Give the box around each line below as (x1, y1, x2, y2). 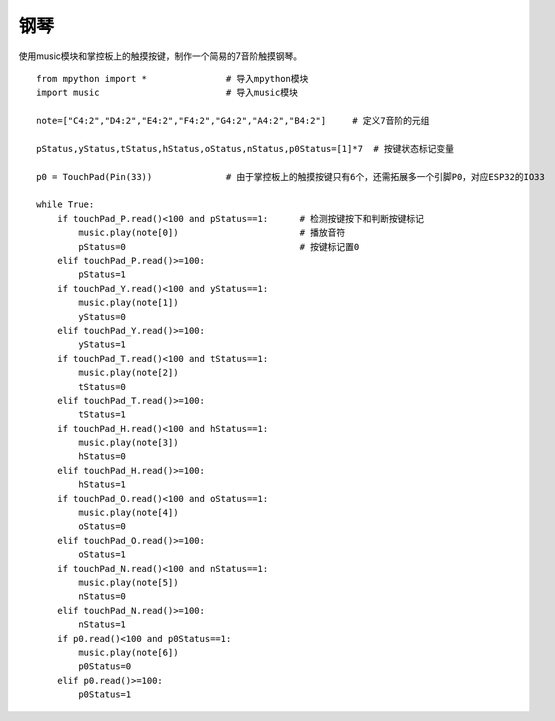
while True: (36, 199, 95, 210)
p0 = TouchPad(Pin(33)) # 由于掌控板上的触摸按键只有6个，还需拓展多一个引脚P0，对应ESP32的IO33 (36, 171, 545, 182)
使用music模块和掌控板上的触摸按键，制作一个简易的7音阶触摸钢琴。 (18, 50, 303, 62)
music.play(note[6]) (78, 646, 179, 658)
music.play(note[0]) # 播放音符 (78, 227, 346, 239)
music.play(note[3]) (78, 437, 179, 449)
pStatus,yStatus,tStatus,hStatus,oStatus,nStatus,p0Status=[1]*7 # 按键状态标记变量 (36, 143, 455, 154)
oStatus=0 (78, 521, 127, 532)
